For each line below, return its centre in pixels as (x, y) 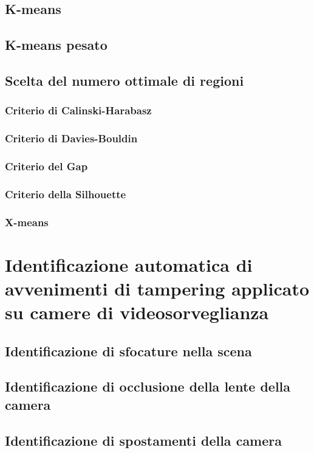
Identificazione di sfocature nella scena (128, 351)
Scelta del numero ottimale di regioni (125, 80)
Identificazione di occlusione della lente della (148, 386)
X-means (27, 222)
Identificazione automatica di (129, 264)
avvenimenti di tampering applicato (157, 288)
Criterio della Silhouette (66, 194)
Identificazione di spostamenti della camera (143, 440)
